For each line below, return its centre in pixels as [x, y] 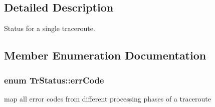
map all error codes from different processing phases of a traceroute [107, 98]
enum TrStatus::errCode [54, 80]
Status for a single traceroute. [50, 28]
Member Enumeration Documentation [105, 55]
